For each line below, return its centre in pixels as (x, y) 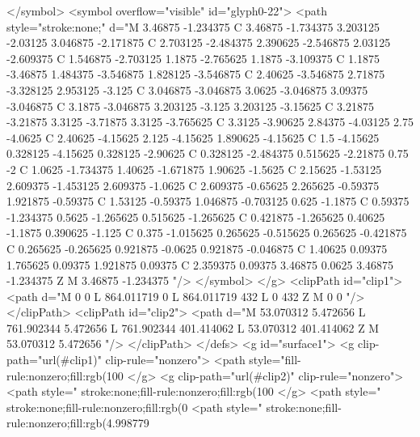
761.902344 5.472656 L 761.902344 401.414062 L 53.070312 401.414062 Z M (193, 327)
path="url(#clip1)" (54, 360)
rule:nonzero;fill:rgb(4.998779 (78, 423)
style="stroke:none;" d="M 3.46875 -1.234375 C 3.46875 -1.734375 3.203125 (193, 26)
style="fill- (275, 360)
